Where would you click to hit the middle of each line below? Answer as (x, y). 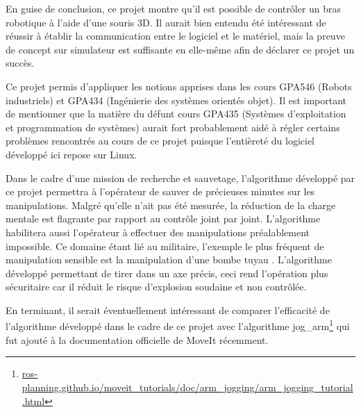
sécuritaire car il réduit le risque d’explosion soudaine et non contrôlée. (156, 287)
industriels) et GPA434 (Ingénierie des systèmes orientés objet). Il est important (176, 100)
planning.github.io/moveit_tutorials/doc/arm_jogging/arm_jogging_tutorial (187, 387)
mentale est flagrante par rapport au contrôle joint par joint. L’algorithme (163, 219)
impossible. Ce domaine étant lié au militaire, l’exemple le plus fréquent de (165, 246)
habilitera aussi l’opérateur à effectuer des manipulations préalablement (158, 232)
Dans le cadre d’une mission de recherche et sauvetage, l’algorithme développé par (180, 178)
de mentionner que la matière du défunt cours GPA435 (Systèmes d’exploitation (176, 114)
